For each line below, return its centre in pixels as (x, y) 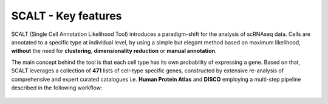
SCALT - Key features (67, 16)
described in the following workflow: (57, 88)
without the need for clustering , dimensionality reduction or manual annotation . (114, 51)
